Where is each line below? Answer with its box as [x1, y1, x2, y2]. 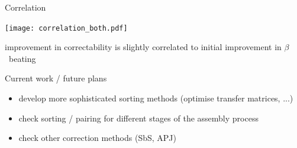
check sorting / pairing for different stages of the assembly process [18, 111, 259, 124]
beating [8, 52, 36, 64]
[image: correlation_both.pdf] [5, 24, 128, 32]
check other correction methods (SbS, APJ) [18, 131, 176, 144]
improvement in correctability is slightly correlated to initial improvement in [5, 41, 282, 53]
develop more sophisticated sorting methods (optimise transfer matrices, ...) [18, 92, 293, 104]
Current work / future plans [5, 72, 107, 84]
